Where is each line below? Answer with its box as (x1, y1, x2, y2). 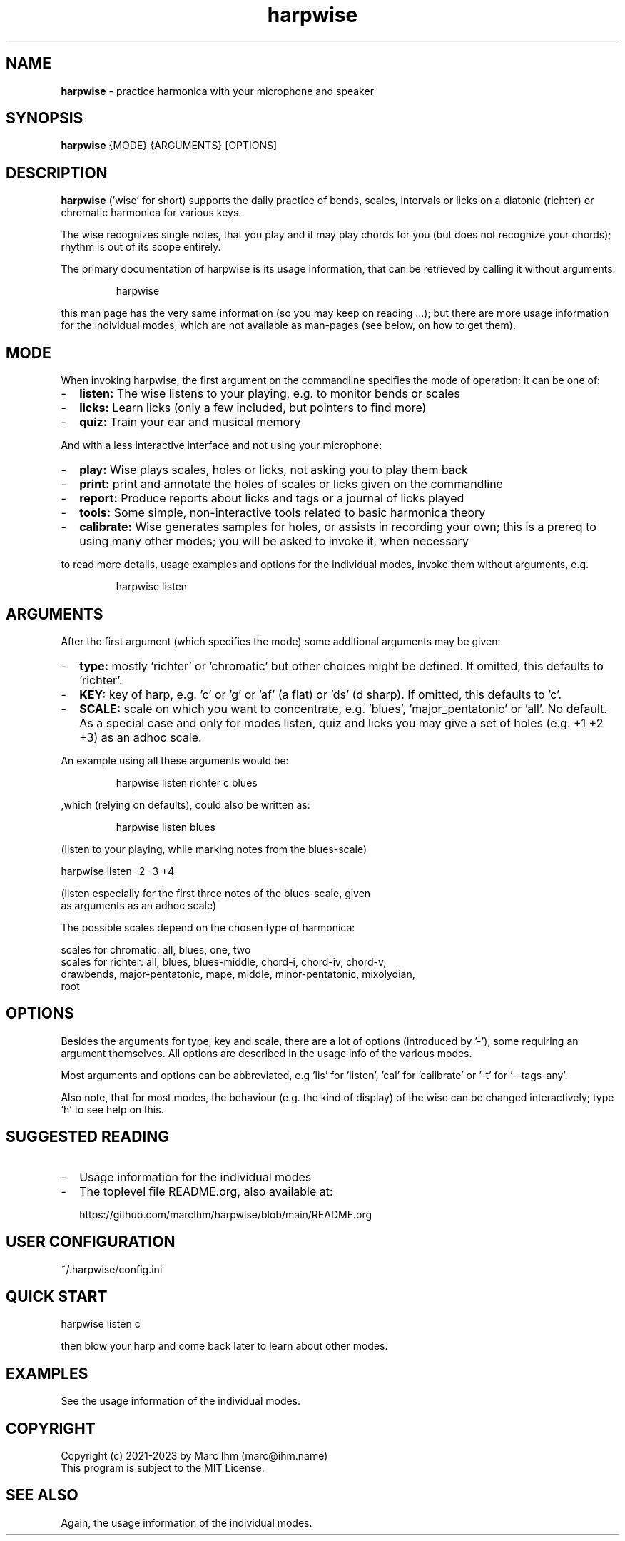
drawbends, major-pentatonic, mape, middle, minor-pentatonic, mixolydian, (61, 967, 415, 980)
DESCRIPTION (6, 163, 108, 182)
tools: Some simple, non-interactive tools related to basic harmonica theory (79, 505, 486, 520)
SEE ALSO (6, 1486, 78, 1505)
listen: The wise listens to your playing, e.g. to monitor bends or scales (79, 386, 460, 401)
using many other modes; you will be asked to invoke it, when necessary (79, 534, 469, 549)
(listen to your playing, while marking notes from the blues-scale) (61, 842, 367, 855)
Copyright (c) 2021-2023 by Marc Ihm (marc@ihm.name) (61, 1450, 328, 1462)
